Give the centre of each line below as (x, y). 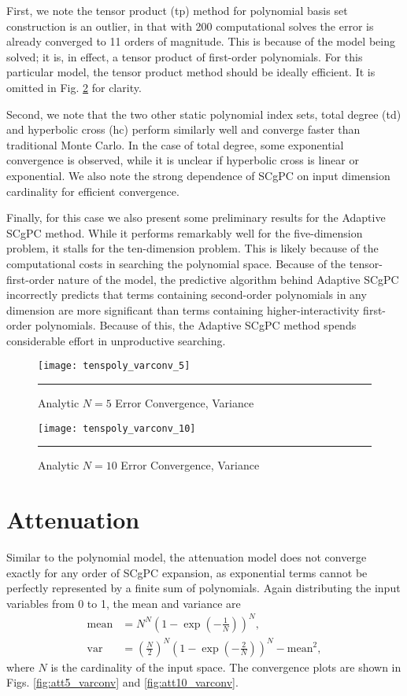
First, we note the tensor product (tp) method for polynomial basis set (177, 10)
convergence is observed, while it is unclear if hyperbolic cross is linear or (183, 160)
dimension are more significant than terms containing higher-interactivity (183, 309)
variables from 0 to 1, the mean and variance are (124, 603)
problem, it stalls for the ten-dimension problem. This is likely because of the (192, 248)
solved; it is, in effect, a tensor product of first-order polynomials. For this (185, 56)
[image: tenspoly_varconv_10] (117, 428)
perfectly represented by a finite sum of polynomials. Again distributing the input (203, 588)
